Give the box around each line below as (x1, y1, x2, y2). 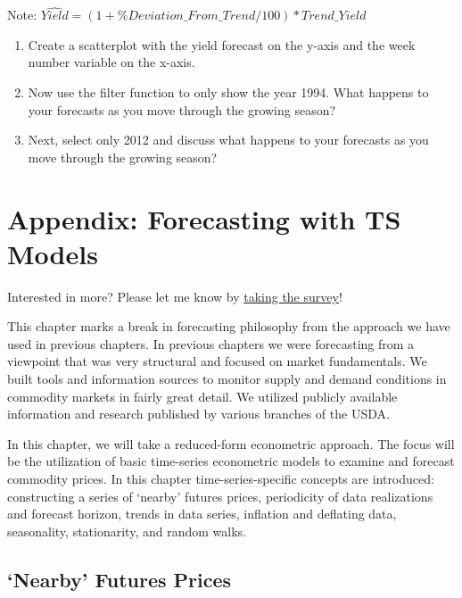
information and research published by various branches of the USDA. (7, 404, 390, 423)
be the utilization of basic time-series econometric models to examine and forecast (7, 452, 455, 470)
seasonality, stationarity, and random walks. (7, 521, 246, 540)
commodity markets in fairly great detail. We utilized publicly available (7, 386, 398, 405)
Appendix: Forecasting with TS (7, 200, 401, 237)
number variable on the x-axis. (28, 53, 195, 71)
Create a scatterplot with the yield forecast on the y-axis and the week (28, 35, 416, 54)
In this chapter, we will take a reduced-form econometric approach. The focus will (7, 434, 455, 453)
